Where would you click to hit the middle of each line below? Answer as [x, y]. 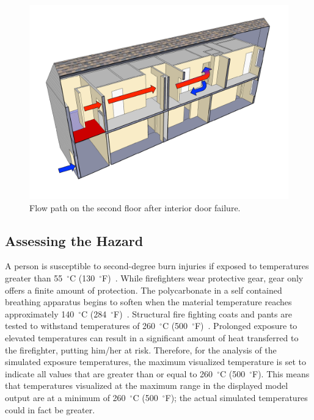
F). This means [281, 373]
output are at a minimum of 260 [65, 397]
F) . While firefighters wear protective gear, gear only [203, 277]
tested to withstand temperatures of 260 [80, 326]
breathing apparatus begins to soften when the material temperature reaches [148, 302]
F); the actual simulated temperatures [236, 397]
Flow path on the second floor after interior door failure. [135, 207]
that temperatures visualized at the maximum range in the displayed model [147, 386]
